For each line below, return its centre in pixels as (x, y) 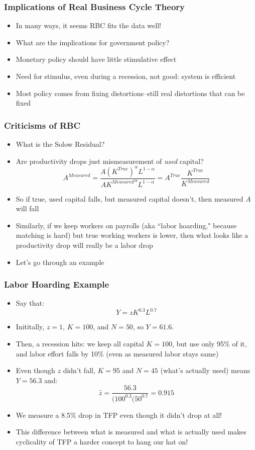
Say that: (30, 303)
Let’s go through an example (60, 262)
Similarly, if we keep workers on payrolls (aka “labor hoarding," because (126, 225)
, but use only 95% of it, (209, 344)
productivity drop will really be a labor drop (84, 245)
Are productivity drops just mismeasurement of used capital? (110, 161)
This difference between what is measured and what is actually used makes (131, 432)
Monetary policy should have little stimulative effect (96, 59)
